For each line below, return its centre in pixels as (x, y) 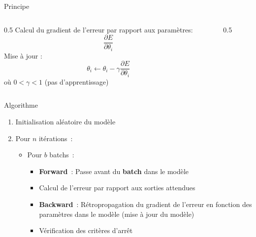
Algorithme (21, 105)
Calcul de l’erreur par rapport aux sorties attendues (117, 188)
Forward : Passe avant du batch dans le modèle (114, 171)
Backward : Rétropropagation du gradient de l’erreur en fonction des (145, 204)
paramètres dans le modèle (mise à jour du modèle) (117, 214)
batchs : (62, 155)
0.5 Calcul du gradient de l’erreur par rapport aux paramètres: (98, 29)
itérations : (56, 138)
